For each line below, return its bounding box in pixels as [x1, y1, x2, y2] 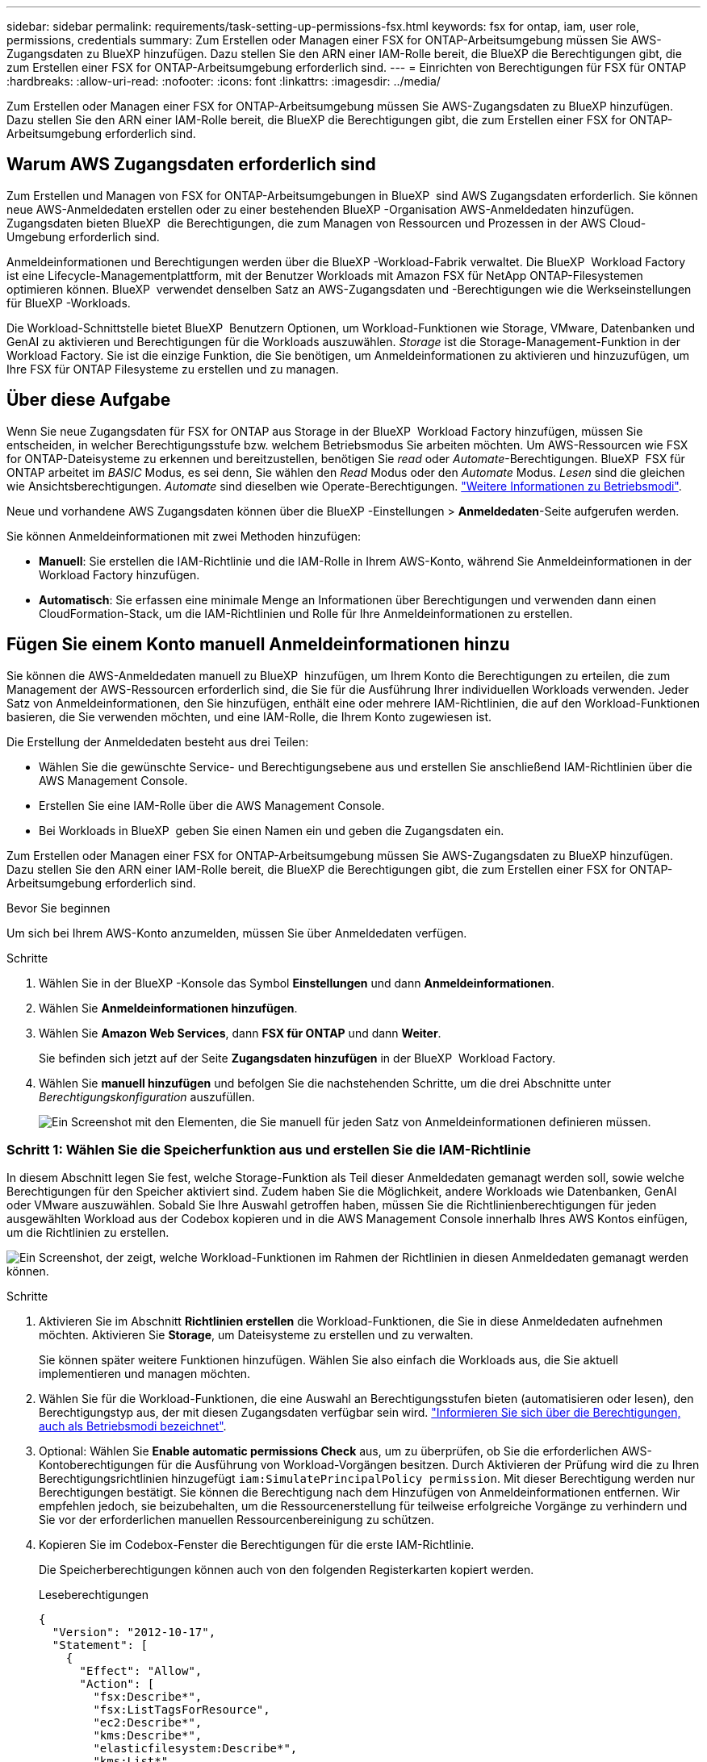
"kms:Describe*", [93, 1729, 203, 1743]
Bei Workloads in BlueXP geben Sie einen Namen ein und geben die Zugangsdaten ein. [39, 823, 504, 837]
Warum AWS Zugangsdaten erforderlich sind [6, 154, 376, 175]
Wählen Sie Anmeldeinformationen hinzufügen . [39, 1000, 298, 1015]
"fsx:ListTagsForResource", [93, 1703, 270, 1717]
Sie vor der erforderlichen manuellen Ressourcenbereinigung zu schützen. [39, 1513, 435, 1527]
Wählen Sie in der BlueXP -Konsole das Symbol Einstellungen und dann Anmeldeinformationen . [39, 975, 555, 990]
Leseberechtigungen [39, 1588, 149, 1602]
